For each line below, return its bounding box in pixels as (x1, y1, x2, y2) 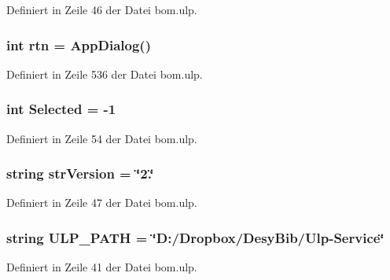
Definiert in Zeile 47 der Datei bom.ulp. (6, 194, 197, 211)
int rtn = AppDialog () (6, 35, 151, 54)
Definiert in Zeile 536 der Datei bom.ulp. (6, 65, 203, 82)
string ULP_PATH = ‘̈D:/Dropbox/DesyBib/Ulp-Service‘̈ (6, 227, 384, 247)
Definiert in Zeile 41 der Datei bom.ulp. (6, 259, 197, 275)
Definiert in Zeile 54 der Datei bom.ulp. (6, 130, 197, 146)
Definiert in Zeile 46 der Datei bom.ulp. (6, 2, 197, 17)
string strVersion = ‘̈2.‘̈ (6, 164, 154, 183)
